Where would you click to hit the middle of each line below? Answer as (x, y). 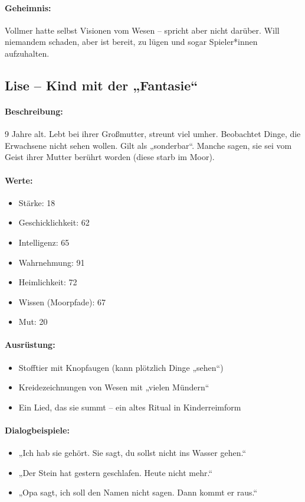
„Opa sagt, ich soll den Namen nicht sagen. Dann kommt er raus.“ (138, 492)
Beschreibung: (34, 111)
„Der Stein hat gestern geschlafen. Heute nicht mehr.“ (116, 472)
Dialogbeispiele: (37, 430)
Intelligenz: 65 (44, 242)
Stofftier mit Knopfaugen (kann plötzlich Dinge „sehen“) (121, 367)
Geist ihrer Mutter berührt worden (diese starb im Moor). (110, 157)
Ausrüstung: (30, 345)
